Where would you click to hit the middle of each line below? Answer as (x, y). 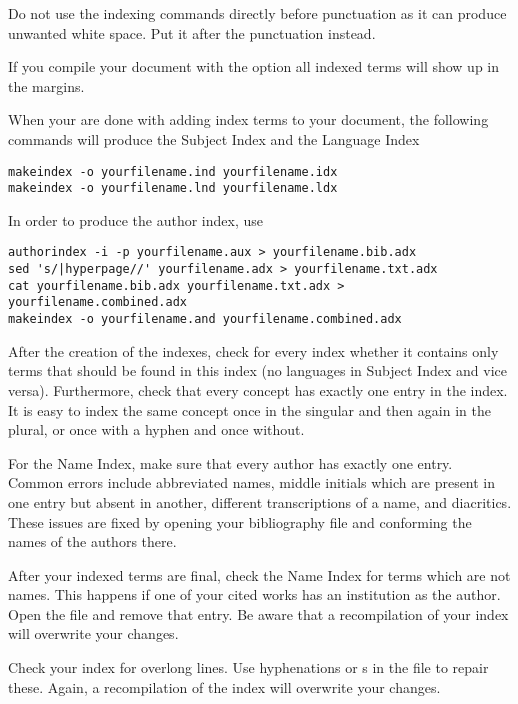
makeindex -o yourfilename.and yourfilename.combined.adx (205, 319)
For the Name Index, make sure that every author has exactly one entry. (230, 462)
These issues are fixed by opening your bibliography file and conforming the (240, 521)
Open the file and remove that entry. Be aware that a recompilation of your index (258, 613)
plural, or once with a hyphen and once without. (156, 429)
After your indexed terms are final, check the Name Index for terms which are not (259, 574)
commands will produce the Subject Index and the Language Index (214, 138)
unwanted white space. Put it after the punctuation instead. (192, 32)
